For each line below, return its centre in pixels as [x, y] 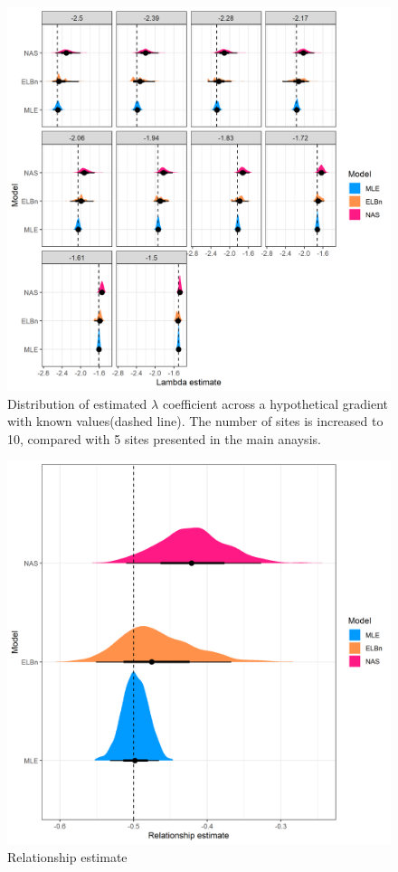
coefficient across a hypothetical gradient [275, 403]
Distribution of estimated [77, 403]
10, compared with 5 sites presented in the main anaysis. [164, 438]
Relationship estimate [67, 856]
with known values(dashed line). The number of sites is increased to [195, 421]
